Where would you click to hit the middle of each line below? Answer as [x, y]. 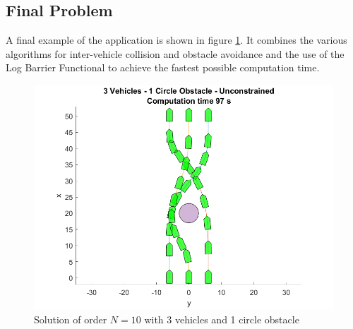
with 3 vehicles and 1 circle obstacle [222, 319]
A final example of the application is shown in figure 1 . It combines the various [176, 40]
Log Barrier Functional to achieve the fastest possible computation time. [163, 67]
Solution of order [71, 319]
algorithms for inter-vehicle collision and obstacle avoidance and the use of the [175, 53]
